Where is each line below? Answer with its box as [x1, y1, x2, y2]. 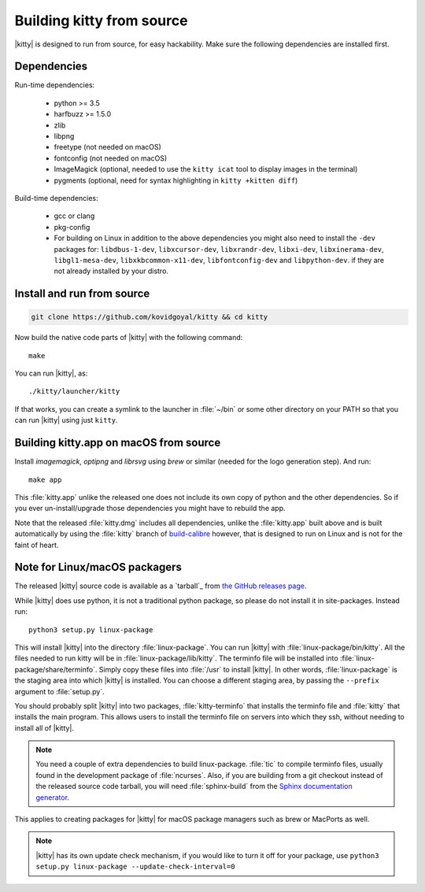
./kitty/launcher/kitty [28, 387, 120, 396]
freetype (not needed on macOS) [54, 142, 161, 152]
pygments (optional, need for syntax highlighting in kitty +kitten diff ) [54, 176, 298, 185]
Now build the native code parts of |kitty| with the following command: [14, 333, 243, 342]
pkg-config [54, 222, 91, 231]
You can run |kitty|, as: [14, 368, 88, 378]
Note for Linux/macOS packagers [14, 561, 183, 574]
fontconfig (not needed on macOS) [54, 154, 168, 163]
